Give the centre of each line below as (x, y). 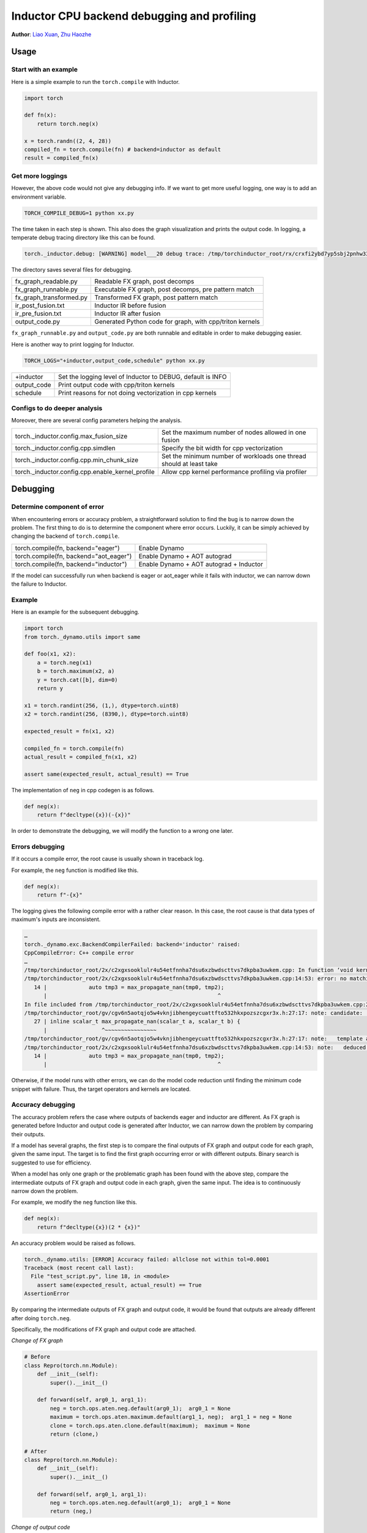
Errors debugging (38, 846)
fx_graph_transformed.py (51, 297)
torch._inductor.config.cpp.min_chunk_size (77, 460)
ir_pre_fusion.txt (38, 314)
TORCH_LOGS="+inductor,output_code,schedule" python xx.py (114, 361)
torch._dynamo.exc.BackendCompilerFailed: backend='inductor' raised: (132, 944)
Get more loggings (39, 176)
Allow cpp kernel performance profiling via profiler (234, 472)
